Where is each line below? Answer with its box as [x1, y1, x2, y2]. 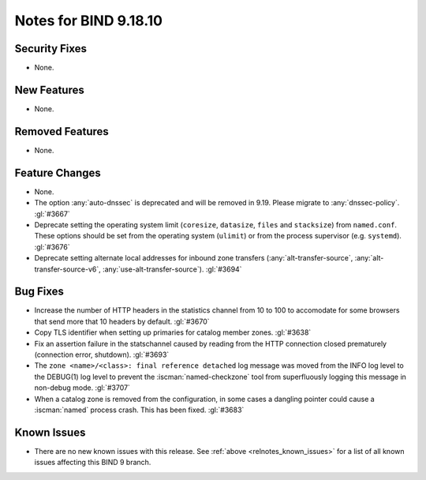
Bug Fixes [14, 285, 65, 298]
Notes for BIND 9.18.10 [14, 12, 163, 29]
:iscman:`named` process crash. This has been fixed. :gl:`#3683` [34, 405, 245, 414]
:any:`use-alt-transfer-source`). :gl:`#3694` [103, 264, 242, 274]
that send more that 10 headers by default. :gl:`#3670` [34, 317, 210, 326]
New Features [14, 83, 84, 96]
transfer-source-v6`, [34, 264, 102, 274]
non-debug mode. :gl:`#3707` [34, 383, 130, 392]
